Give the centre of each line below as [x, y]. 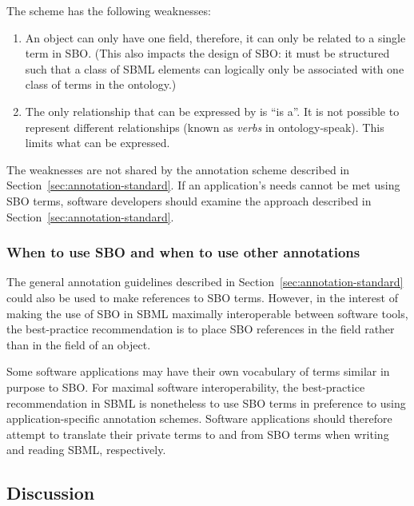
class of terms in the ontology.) [101, 84]
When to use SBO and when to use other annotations [183, 252]
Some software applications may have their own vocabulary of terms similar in [198, 371]
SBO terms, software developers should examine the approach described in [189, 200]
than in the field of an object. [79, 344]
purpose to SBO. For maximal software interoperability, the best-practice [186, 386]
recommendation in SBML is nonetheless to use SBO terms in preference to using [206, 402]
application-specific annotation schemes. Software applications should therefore [199, 418]
